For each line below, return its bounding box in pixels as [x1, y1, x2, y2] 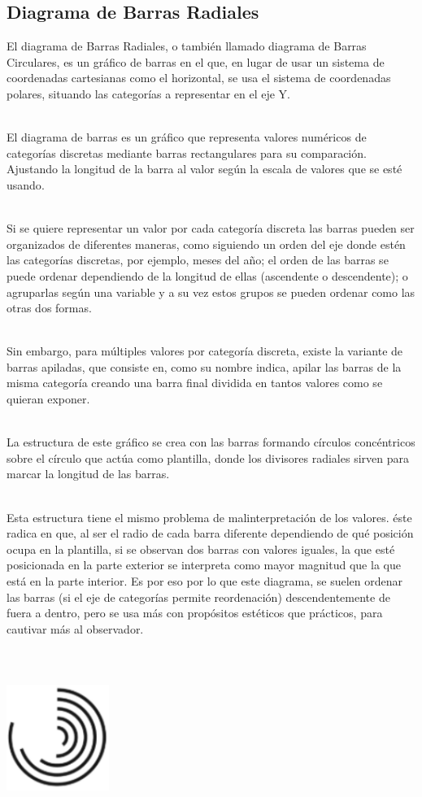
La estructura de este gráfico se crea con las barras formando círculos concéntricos [7, 433, 415, 451]
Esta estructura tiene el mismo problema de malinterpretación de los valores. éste [7, 508, 412, 525]
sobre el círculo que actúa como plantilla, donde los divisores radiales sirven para [7, 449, 409, 466]
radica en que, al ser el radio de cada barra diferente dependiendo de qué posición [7, 525, 414, 542]
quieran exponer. [7, 390, 90, 407]
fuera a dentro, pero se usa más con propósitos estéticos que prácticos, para [7, 604, 383, 621]
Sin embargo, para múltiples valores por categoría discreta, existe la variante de [7, 342, 403, 359]
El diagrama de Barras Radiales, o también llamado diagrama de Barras [7, 37, 367, 54]
